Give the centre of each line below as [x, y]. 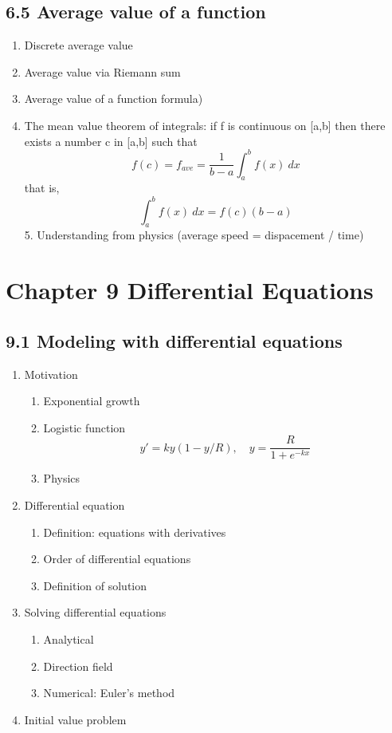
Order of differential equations [117, 559]
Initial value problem [75, 719]
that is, [42, 188]
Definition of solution [95, 585]
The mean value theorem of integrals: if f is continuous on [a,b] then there [205, 125]
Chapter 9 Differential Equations [190, 290]
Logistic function [84, 427]
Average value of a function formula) [114, 99]
